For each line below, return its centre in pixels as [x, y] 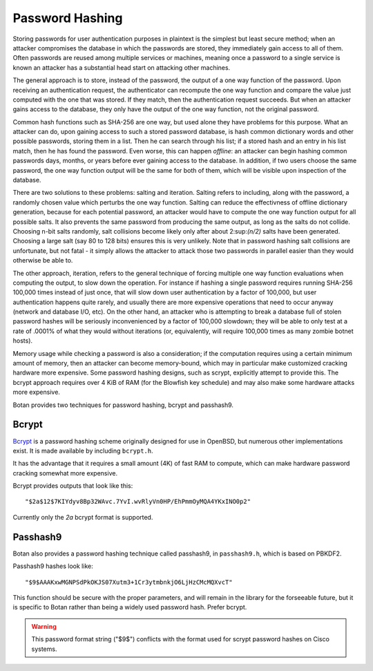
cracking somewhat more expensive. [65, 473]
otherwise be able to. [43, 261]
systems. [44, 649]
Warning [44, 626]
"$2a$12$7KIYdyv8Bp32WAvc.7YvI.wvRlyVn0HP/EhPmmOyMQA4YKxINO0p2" [138, 502]
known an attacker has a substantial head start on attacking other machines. [122, 67]
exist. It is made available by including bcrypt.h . [83, 451]
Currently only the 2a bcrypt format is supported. [83, 517]
